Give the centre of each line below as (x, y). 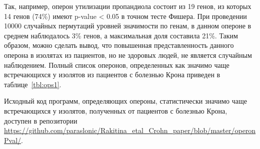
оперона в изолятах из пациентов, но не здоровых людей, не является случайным (128, 55)
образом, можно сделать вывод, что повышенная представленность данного (119, 45)
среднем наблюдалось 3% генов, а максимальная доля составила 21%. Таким (121, 35)
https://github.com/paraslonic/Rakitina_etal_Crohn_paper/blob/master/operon (130, 130)
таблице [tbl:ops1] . (33, 84)
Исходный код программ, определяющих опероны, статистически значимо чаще (125, 101)
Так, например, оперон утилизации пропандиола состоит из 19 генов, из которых (128, 6)
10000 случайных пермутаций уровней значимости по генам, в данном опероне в (128, 26)
